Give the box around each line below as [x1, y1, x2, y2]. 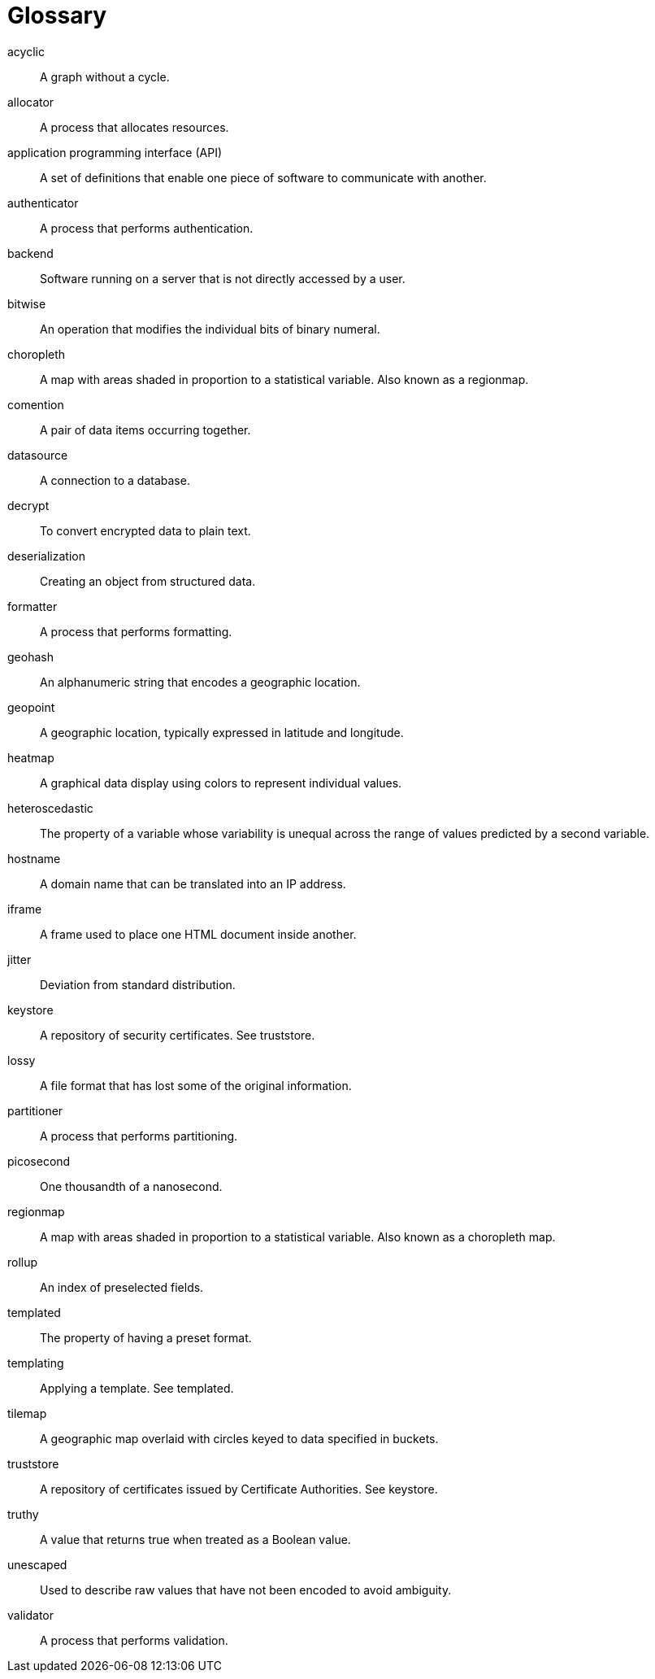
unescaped [7, 1557, 67, 1572]
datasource [7, 447, 68, 462]
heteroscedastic [7, 800, 93, 815]
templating [7, 1355, 64, 1370]
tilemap [7, 1406, 47, 1420]
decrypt [7, 498, 50, 512]
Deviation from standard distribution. [40, 977, 236, 992]
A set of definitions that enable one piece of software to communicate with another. [40, 170, 487, 185]
